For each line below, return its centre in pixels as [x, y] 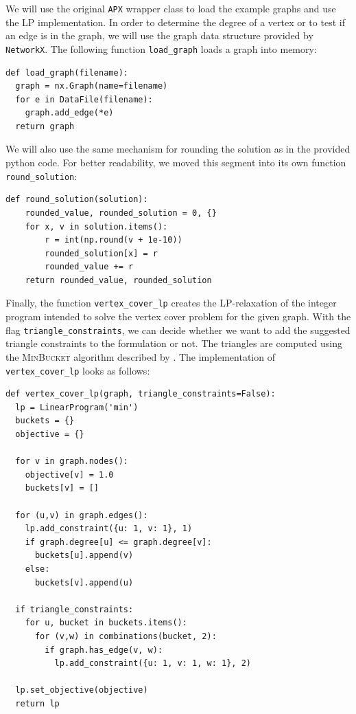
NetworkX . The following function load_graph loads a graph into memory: [161, 48]
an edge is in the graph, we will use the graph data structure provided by [159, 35]
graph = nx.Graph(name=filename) [92, 86]
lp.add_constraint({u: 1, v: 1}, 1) [109, 529]
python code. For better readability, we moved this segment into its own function [176, 163]
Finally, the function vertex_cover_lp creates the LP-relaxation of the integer [171, 303]
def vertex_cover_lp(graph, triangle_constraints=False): [141, 394]
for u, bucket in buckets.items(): [106, 623]
